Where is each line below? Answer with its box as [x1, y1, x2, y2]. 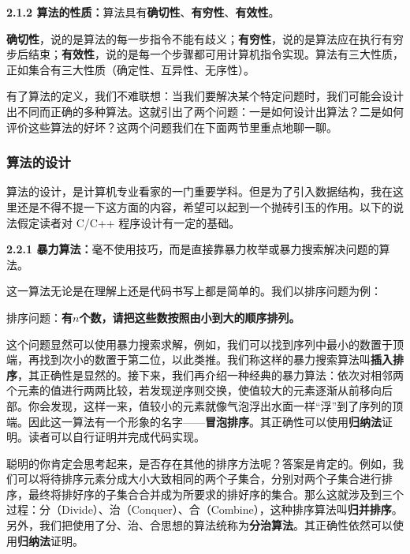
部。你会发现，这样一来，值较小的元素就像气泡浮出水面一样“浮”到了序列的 [6, 397, 393, 414]
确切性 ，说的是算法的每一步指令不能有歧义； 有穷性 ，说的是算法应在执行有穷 [6, 30, 404, 47]
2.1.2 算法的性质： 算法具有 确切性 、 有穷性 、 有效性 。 [6, 4, 280, 20]
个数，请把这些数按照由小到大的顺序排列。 [79, 309, 300, 325]
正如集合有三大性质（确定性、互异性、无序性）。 [6, 61, 255, 77]
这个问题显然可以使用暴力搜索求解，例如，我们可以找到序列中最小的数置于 [6, 335, 393, 352]
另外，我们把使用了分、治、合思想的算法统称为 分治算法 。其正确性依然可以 [6, 517, 393, 533]
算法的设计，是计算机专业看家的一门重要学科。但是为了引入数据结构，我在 [6, 183, 393, 200]
